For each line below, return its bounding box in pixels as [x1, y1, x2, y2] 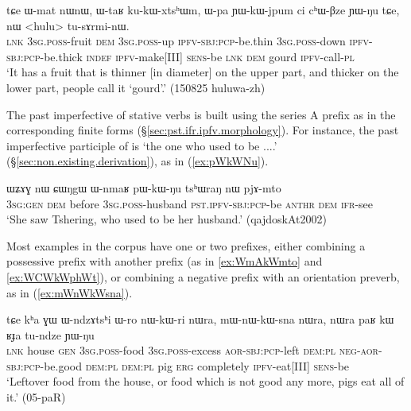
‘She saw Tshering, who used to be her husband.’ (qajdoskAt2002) [6, 211, 327, 227]
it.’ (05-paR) [6, 389, 66, 405]
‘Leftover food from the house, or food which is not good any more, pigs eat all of [6, 373, 405, 390]
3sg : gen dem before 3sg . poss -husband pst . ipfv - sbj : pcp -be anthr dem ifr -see [6, 195, 373, 211]
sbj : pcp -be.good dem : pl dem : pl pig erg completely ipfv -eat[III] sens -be [6, 357, 350, 374]
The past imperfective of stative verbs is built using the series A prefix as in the [6, 106, 396, 122]
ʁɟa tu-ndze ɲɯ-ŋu [6, 326, 95, 343]
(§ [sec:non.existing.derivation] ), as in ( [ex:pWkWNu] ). [6, 153, 269, 169]
